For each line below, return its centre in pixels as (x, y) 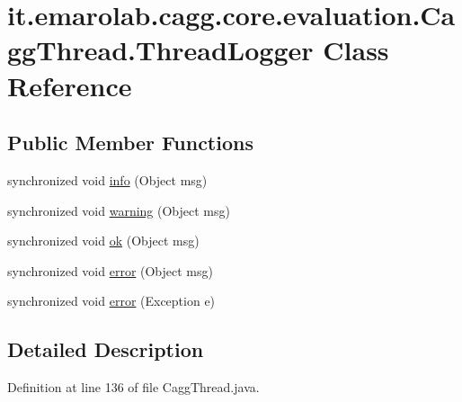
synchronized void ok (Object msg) (103, 241)
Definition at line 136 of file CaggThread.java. (133, 387)
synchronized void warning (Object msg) (119, 210)
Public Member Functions (130, 143)
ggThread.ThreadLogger (160, 50)
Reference (70, 85)
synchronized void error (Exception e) (111, 301)
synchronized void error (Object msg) (110, 270)
